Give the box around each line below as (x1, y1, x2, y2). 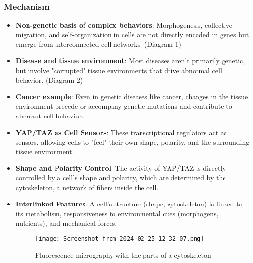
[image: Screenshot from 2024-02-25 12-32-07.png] (35, 235, 204, 242)
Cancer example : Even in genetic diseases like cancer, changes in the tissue (15, 91, 248, 101)
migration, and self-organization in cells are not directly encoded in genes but (15, 29, 249, 39)
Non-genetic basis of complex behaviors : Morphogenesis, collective (15, 20, 232, 30)
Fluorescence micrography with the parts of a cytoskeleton (35, 249, 211, 260)
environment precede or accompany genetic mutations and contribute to (15, 101, 232, 111)
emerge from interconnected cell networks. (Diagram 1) (15, 39, 181, 49)
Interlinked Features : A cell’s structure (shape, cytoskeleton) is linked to (15, 199, 243, 209)
